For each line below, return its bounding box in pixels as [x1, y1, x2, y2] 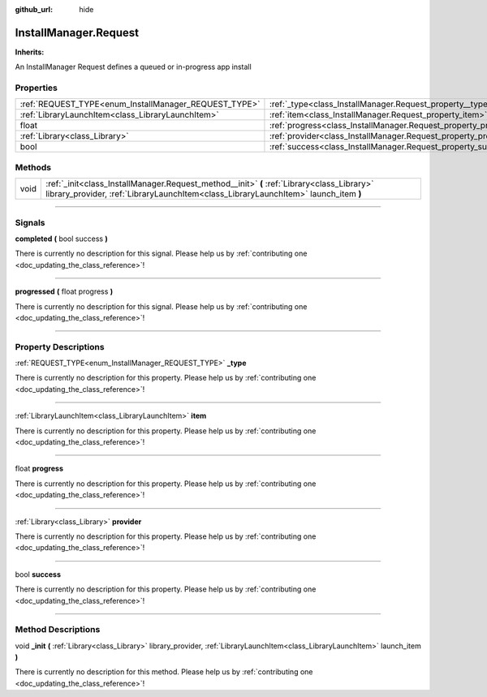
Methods [15, 161, 52, 173]
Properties [15, 82, 58, 93]
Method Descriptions [15, 624, 101, 635]
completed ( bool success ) [15, 234, 109, 243]
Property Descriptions [15, 341, 105, 352]
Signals [15, 217, 45, 228]
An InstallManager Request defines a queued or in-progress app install [15, 62, 252, 72]
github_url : [15, 5, 53, 14]
